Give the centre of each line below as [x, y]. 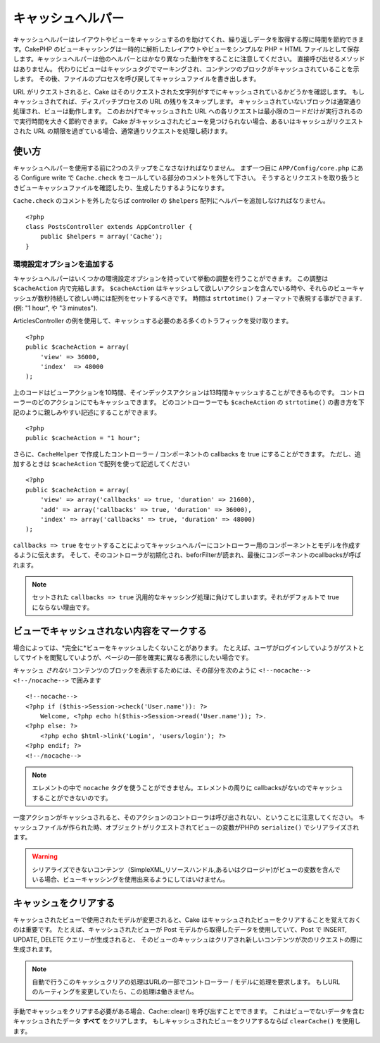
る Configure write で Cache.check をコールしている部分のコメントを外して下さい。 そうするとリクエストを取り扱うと [186, 178]
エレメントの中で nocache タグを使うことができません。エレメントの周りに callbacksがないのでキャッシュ [188, 788]
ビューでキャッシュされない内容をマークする [110, 631]
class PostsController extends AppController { [109, 226]
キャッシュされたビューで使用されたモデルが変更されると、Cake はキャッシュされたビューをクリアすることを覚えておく [187, 920]
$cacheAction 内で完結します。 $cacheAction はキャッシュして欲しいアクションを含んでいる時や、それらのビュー [183, 288]
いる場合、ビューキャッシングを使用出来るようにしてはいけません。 [130, 880]
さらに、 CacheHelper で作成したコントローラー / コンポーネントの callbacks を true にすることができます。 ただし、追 [187, 454]
